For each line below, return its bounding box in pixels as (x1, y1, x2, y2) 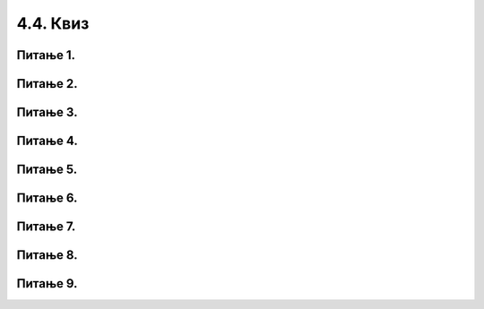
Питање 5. (16, 162, 78, 177)
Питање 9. (16, 276, 78, 291)
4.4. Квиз (16, 13, 90, 33)
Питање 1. (16, 47, 76, 63)
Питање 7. (16, 219, 76, 235)
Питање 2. (16, 76, 78, 91)
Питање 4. (16, 133, 78, 149)
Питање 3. (16, 105, 78, 120)
